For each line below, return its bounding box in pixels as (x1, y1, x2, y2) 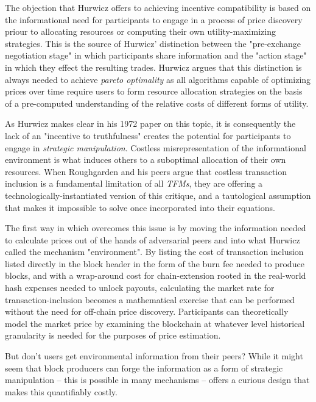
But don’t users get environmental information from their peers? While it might (5, 350, 303, 362)
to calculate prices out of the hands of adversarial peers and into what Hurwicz (5, 233, 300, 246)
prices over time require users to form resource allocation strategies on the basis (5, 85, 303, 98)
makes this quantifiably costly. (5, 385, 118, 398)
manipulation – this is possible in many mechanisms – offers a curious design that (5, 373, 310, 386)
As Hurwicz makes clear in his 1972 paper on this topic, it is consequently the (5, 117, 296, 130)
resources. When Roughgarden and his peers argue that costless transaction (5, 165, 287, 178)
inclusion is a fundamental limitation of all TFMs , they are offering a (5, 177, 263, 190)
